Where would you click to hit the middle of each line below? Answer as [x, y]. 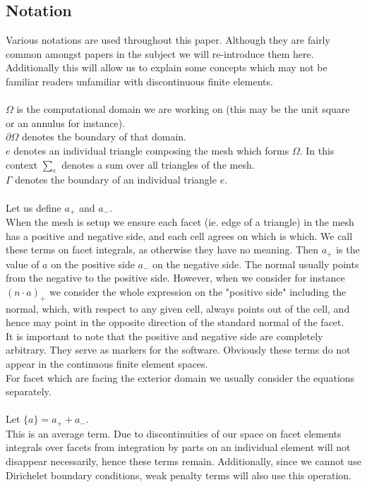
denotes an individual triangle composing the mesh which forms [151, 150]
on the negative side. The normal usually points [256, 264]
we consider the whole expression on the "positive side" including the [198, 291]
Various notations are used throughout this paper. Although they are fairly [168, 40]
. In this [317, 150]
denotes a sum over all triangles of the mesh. [158, 164]
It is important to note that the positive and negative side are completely [164, 336]
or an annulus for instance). [66, 122]
